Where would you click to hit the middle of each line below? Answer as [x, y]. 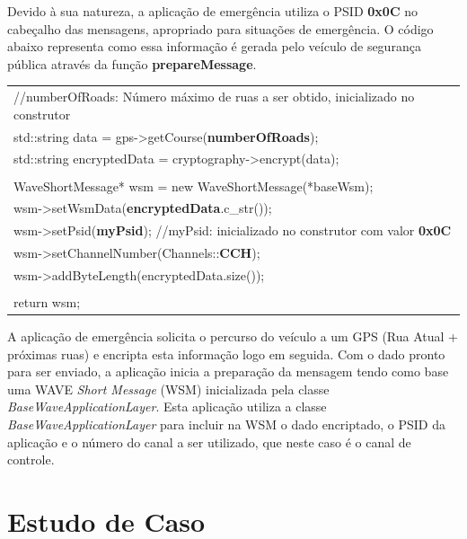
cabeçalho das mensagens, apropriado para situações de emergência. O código [220, 28]
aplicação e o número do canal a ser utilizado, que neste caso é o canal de [209, 442]
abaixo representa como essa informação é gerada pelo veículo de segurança [214, 46]
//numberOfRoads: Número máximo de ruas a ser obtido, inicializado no [214, 97]
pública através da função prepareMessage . [132, 63]
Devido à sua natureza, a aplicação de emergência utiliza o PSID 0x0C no [212, 11]
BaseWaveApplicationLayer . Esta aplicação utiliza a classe [167, 406]
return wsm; [47, 301]
